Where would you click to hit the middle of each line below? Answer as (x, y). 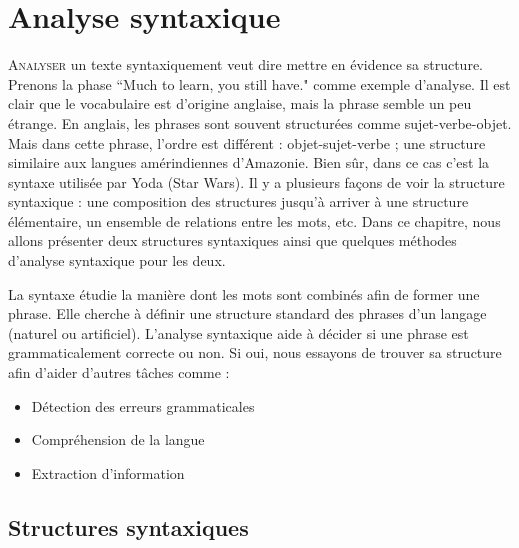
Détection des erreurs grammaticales (143, 405)
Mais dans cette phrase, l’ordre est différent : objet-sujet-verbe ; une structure (247, 142)
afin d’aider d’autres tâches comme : (119, 372)
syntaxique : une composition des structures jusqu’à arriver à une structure (238, 201)
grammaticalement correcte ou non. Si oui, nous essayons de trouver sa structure (255, 352)
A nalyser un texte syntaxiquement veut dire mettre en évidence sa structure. (246, 64)
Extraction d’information (108, 472)
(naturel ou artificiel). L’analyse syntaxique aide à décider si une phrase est (238, 332)
